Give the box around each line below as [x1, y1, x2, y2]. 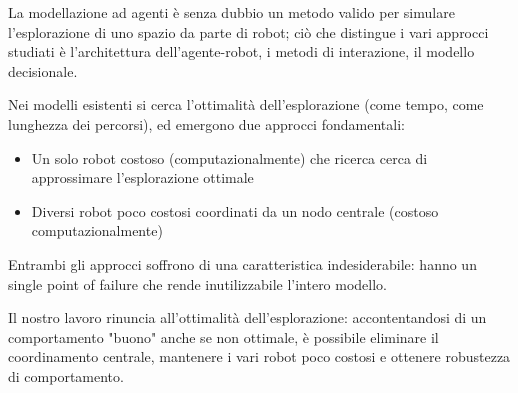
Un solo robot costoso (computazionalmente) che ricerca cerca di [31, 147, 428, 168]
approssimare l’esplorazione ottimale [31, 167, 254, 188]
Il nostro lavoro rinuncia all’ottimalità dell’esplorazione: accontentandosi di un [8, 307, 487, 328]
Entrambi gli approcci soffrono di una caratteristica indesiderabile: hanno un [8, 253, 477, 274]
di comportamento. [8, 365, 124, 386]
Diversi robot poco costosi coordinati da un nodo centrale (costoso [31, 200, 439, 221]
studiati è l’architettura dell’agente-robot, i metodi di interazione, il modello [8, 41, 475, 62]
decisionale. [8, 60, 78, 81]
